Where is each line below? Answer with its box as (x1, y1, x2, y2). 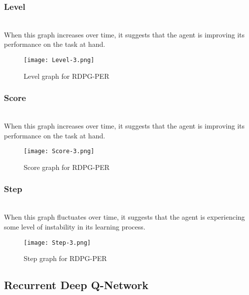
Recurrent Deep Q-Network (4, 277, 149, 293)
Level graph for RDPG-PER (24, 70, 109, 81)
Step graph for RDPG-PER (24, 253, 107, 263)
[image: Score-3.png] (24, 148, 95, 155)
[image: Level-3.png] (24, 57, 95, 64)
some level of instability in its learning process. (4, 221, 145, 231)
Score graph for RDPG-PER (24, 162, 110, 172)
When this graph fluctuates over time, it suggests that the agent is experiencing (4, 212, 245, 222)
